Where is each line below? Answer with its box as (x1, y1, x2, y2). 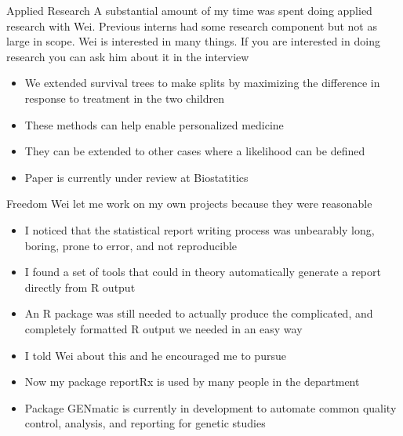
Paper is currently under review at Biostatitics (24, 169, 249, 185)
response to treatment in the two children (24, 89, 224, 106)
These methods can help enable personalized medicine (24, 116, 284, 133)
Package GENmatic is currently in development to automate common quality (24, 399, 397, 416)
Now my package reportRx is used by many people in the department (24, 373, 360, 390)
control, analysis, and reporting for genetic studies (24, 415, 266, 431)
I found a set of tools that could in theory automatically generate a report (24, 263, 381, 280)
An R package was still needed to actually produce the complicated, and (24, 305, 373, 322)
